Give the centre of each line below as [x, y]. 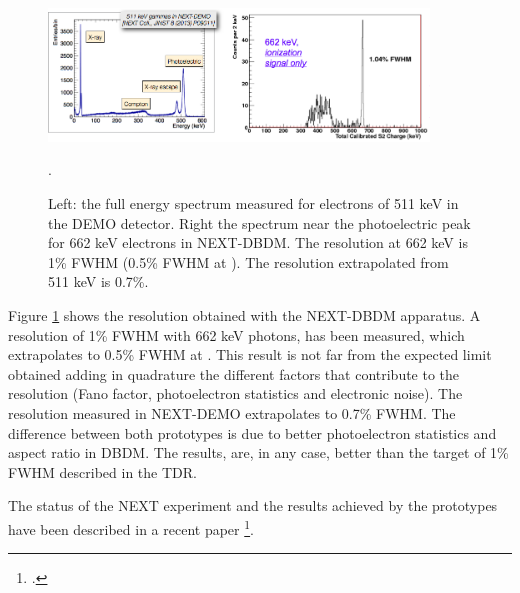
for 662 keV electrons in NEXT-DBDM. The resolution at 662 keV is [258, 242]
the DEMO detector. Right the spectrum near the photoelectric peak [259, 222]
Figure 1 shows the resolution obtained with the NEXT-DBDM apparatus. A [244, 315]
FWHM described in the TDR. [102, 471]
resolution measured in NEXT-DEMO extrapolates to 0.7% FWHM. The [232, 412]
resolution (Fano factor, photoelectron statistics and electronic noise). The [235, 393]
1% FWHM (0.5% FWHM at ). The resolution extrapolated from [248, 261]
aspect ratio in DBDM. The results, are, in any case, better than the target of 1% [258, 452]
